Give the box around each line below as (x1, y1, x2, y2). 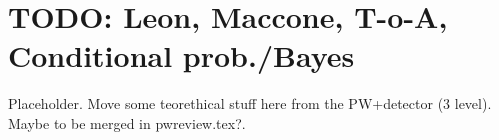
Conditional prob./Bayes (8, 35, 355, 76)
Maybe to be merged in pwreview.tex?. (8, 112, 246, 133)
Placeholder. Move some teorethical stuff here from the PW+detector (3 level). (8, 93, 492, 114)
